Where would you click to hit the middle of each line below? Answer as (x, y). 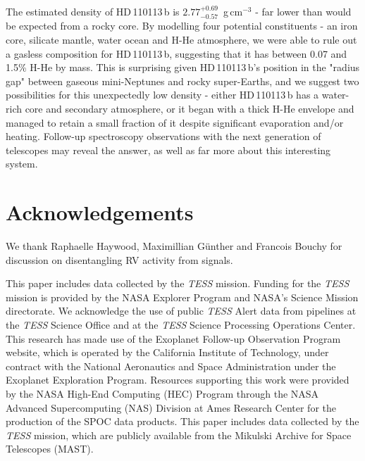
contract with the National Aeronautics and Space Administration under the (171, 366)
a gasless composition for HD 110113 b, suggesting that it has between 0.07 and (177, 53)
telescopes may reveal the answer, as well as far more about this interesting (168, 150)
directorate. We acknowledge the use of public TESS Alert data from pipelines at (181, 311)
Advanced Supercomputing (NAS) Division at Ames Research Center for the (171, 407)
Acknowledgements (100, 212)
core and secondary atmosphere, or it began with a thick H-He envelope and (190, 108)
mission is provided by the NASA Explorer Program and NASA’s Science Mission (182, 297)
